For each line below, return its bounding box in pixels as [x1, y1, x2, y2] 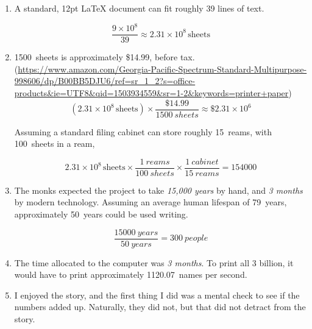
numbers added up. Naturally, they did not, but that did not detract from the [14, 300, 306, 313]
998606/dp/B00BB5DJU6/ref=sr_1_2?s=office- [14, 74, 196, 87]
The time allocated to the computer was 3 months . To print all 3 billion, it [14, 256, 294, 269]
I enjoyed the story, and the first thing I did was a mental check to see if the [14, 288, 300, 301]
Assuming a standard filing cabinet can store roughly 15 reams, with [14, 125, 272, 138]
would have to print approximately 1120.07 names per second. [14, 268, 247, 281]
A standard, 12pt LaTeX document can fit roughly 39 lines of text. [14, 2, 264, 14]
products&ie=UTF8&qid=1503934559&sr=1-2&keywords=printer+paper [14, 86, 289, 99]
